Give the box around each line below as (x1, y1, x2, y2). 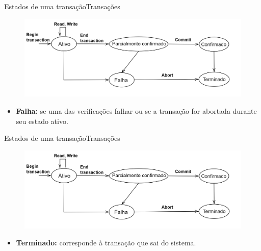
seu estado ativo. (16, 115, 68, 126)
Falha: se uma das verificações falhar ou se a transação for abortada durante (16, 105, 257, 116)
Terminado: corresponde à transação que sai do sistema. (16, 237, 196, 248)
